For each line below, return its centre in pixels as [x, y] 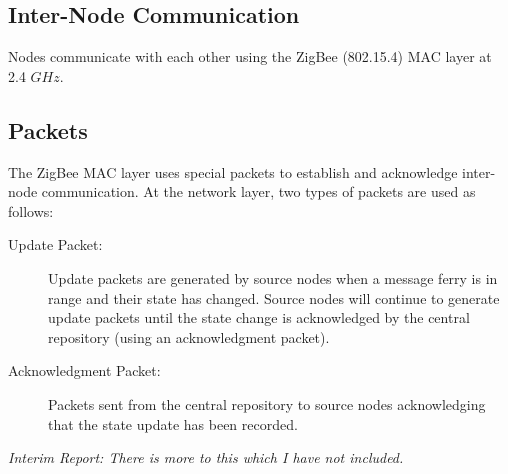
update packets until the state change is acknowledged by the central [259, 317]
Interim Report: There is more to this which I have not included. [206, 457]
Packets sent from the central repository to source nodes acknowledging [267, 403]
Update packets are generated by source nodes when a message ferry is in [273, 277]
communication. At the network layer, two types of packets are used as [258, 191]
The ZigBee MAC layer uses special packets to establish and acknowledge [233, 171]
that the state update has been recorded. [173, 423]
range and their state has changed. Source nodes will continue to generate [274, 297]
